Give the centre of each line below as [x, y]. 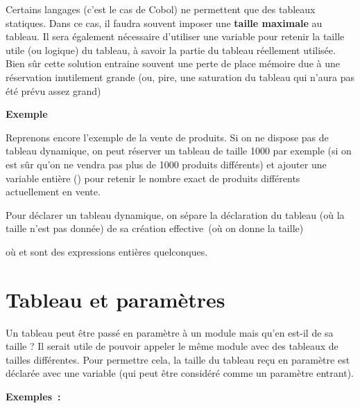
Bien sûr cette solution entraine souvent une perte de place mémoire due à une [173, 63]
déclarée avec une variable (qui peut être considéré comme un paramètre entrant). [180, 373]
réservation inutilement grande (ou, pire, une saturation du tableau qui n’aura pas [180, 77]
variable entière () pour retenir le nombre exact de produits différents [153, 178]
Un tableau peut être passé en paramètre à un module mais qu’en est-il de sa [170, 332]
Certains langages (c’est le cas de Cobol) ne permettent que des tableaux [161, 9]
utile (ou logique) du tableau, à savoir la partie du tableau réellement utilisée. [171, 50]
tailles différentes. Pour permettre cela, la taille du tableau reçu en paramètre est [178, 359]
